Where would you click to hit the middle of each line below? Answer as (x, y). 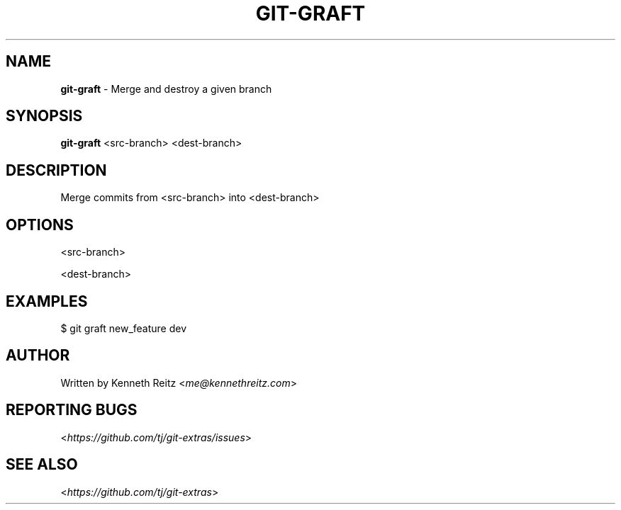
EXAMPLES (47, 301)
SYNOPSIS (44, 116)
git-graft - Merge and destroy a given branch (166, 89)
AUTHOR (38, 356)
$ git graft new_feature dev (124, 328)
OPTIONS (40, 225)
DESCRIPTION (56, 170)
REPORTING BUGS (72, 410)
